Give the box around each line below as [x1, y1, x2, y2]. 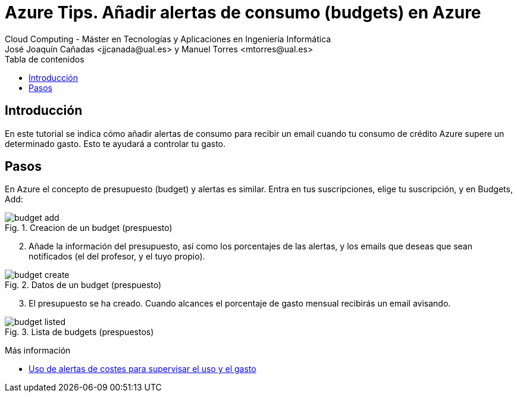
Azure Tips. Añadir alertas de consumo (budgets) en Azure [5, 2, 481, 23]
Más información [5, 345, 71, 356]
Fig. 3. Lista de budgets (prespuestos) [5, 327, 154, 337]
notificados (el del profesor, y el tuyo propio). [29, 251, 205, 262]
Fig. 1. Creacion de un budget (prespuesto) [5, 223, 173, 233]
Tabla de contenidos [5, 54, 84, 64]
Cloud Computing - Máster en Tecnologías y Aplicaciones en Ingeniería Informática [5, 33, 331, 44]
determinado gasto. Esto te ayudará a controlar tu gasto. [5, 138, 226, 149]
